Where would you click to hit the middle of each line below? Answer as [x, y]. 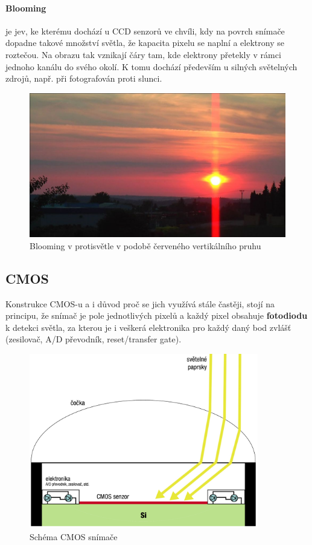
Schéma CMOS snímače [74, 536]
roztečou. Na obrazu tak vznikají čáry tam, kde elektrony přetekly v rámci [143, 54]
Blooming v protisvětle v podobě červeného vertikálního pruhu [145, 245]
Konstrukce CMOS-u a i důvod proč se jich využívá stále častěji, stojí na [140, 303]
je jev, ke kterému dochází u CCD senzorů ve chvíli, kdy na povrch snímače [145, 31]
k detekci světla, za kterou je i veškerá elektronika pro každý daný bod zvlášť [148, 327]
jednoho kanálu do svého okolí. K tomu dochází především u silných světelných [151, 66]
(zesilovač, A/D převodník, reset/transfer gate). [94, 339]
